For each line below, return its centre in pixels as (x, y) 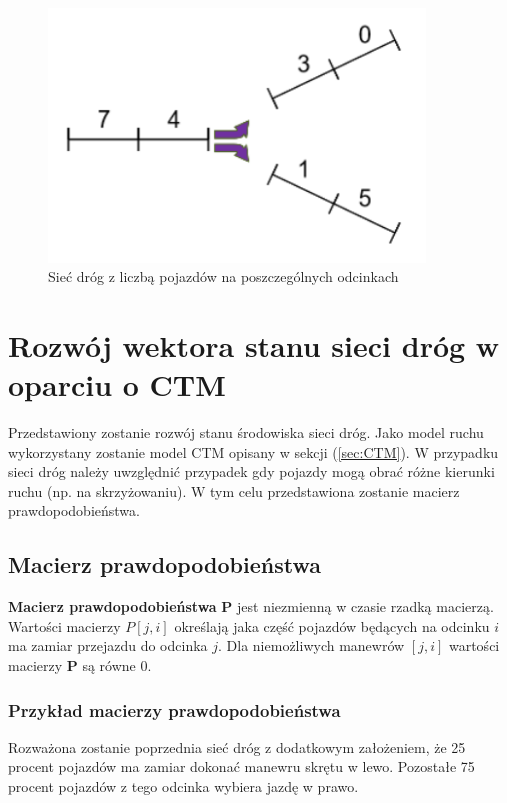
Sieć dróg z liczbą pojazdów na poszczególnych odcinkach (223, 276)
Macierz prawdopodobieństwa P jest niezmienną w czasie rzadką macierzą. (251, 606)
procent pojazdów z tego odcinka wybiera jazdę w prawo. (183, 786)
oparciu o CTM (117, 384)
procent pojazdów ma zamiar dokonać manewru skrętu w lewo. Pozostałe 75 (241, 766)
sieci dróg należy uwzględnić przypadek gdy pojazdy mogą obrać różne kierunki (251, 471)
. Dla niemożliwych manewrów (311, 645)
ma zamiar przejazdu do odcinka (108, 645)
